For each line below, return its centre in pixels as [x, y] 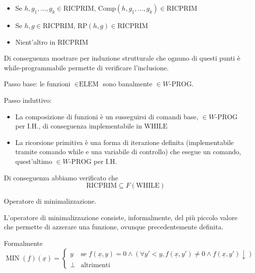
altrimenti [95, 265]
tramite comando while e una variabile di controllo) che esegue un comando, [128, 152]
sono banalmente [127, 84]
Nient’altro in [35, 41]
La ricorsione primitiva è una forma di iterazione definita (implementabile [125, 142]
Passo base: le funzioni [37, 84]
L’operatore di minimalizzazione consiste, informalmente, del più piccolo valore [121, 217]
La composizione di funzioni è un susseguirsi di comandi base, [107, 116]
